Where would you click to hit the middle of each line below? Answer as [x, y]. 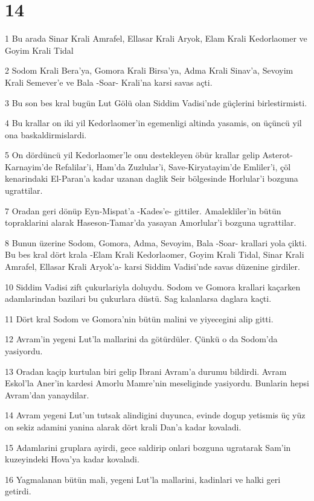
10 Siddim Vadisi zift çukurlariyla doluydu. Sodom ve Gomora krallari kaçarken [153, 286]
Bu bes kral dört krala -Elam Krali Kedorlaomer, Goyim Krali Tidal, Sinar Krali [155, 254]
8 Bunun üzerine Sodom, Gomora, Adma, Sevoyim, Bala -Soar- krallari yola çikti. [156, 242]
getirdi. [18, 491]
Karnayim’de [29, 166]
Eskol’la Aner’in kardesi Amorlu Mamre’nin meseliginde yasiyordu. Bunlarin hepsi [157, 383]
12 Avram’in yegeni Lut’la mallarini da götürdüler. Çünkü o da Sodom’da [141, 339]
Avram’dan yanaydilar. [47, 394]
